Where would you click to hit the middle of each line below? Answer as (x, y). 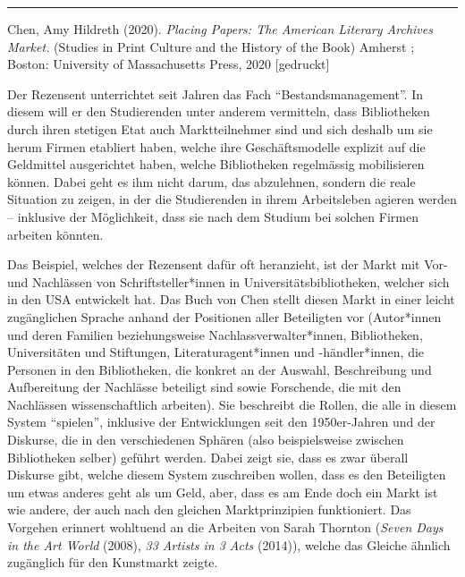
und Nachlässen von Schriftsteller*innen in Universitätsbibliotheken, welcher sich (228, 281)
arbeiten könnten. (55, 234)
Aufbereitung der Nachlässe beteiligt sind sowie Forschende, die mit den (204, 387)
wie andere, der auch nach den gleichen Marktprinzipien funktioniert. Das (209, 509)
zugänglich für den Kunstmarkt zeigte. (113, 562)
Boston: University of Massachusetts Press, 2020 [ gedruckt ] (169, 64)
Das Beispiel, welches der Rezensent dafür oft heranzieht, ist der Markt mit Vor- (228, 264)
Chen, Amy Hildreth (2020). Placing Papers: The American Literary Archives (220, 29)
